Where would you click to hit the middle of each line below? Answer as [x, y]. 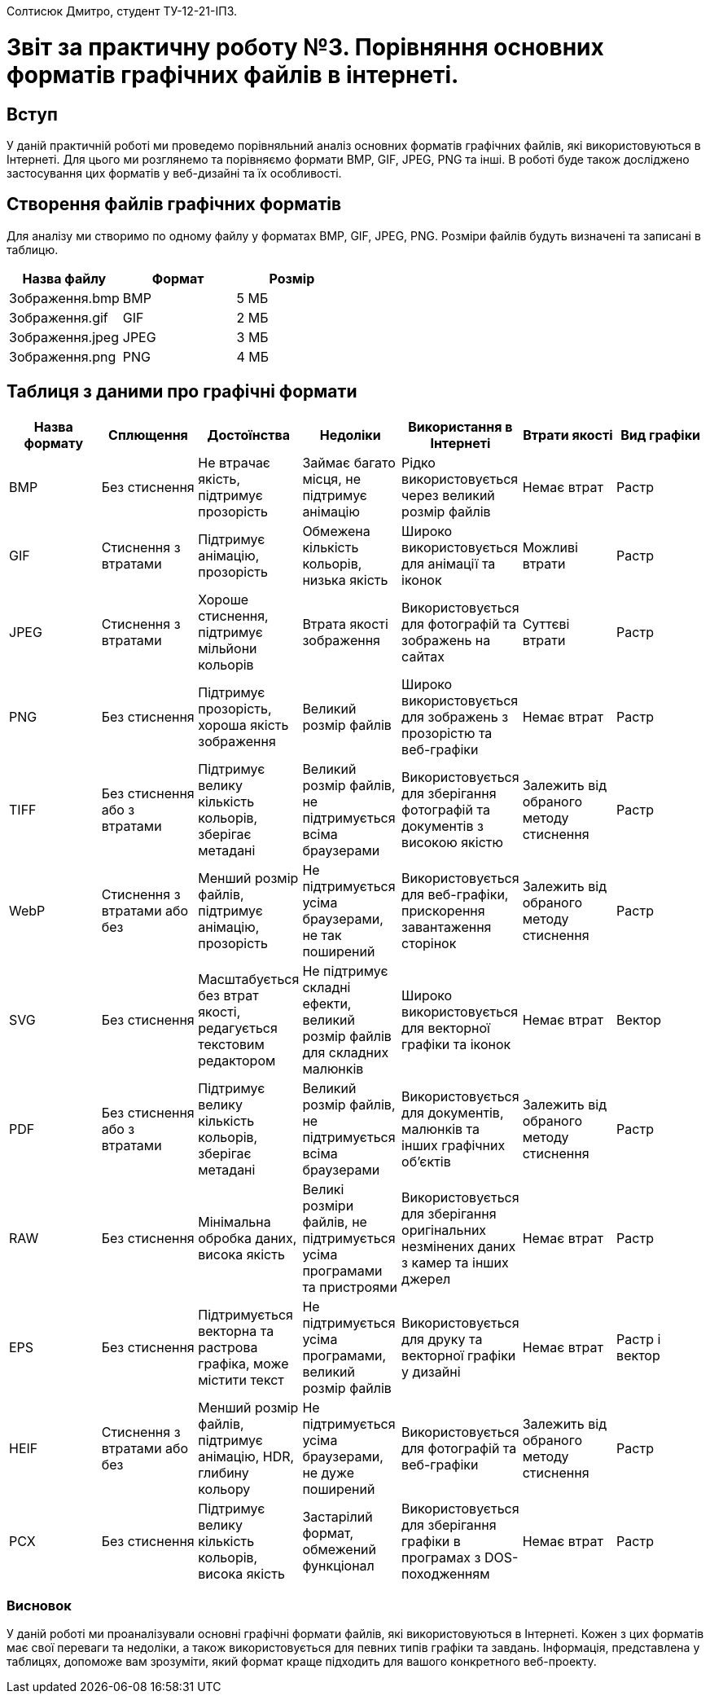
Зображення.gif [59, 317]
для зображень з [455, 716]
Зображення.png [63, 356]
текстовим [231, 1044]
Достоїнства [249, 435]
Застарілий [337, 1516]
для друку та [442, 1339]
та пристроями [350, 1287]
